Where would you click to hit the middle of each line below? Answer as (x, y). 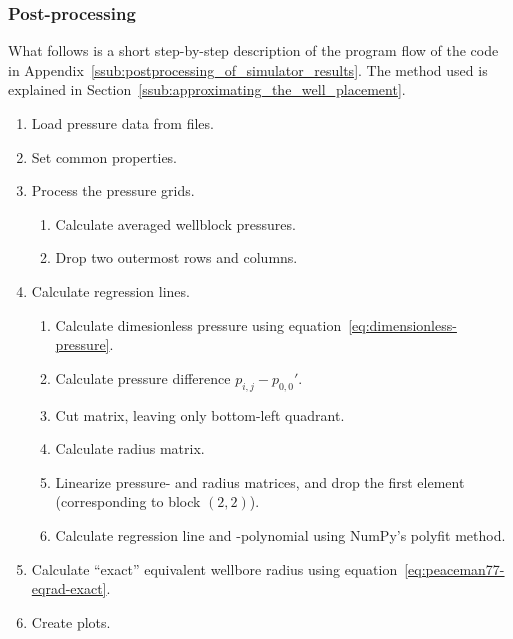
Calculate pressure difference (143, 377)
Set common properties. (104, 156)
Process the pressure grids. (113, 190)
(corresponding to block (128, 501)
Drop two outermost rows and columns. (176, 257)
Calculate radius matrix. (130, 448)
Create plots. (71, 621)
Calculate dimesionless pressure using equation (198, 324)
